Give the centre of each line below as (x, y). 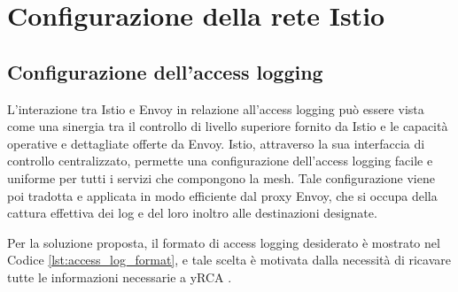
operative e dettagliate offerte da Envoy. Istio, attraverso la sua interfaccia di (216, 143)
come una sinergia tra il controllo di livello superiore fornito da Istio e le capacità (228, 126)
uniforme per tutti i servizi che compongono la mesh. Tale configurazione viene (221, 177)
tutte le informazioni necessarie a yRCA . (120, 277)
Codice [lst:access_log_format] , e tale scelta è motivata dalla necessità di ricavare (229, 260)
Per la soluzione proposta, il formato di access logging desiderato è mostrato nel (224, 242)
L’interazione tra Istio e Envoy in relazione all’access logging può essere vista (216, 108)
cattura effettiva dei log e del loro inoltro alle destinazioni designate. (192, 213)
